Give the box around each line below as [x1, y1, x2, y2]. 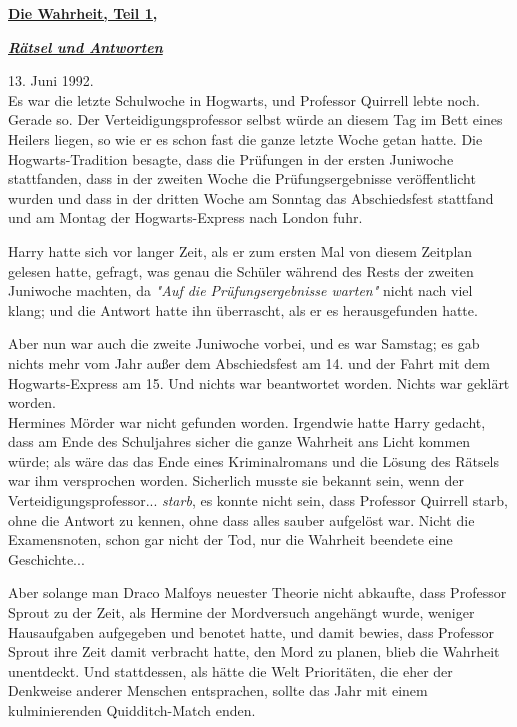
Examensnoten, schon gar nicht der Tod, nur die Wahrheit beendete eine [8, 529, 453, 550]
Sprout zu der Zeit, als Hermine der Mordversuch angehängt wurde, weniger [8, 602, 475, 623]
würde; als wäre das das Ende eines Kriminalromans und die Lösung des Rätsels [8, 450, 500, 471]
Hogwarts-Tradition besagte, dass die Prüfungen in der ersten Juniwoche [8, 148, 454, 169]
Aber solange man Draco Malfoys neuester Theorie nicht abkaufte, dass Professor [8, 582, 507, 603]
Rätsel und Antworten [8, 36, 163, 57]
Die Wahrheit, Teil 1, [8, 3, 158, 23]
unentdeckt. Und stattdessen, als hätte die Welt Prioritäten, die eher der [8, 660, 453, 681]
